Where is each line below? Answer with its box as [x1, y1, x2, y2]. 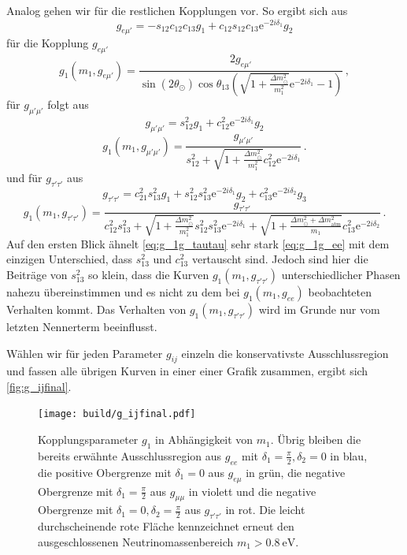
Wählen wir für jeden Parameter [6, 345, 163, 361]
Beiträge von [6, 266, 68, 282]
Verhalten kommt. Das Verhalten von [6, 300, 187, 317]
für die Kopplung [6, 35, 89, 51]
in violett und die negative [188, 482, 316, 499]
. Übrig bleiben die [270, 431, 361, 448]
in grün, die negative [246, 464, 346, 480]
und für [6, 169, 43, 185]
